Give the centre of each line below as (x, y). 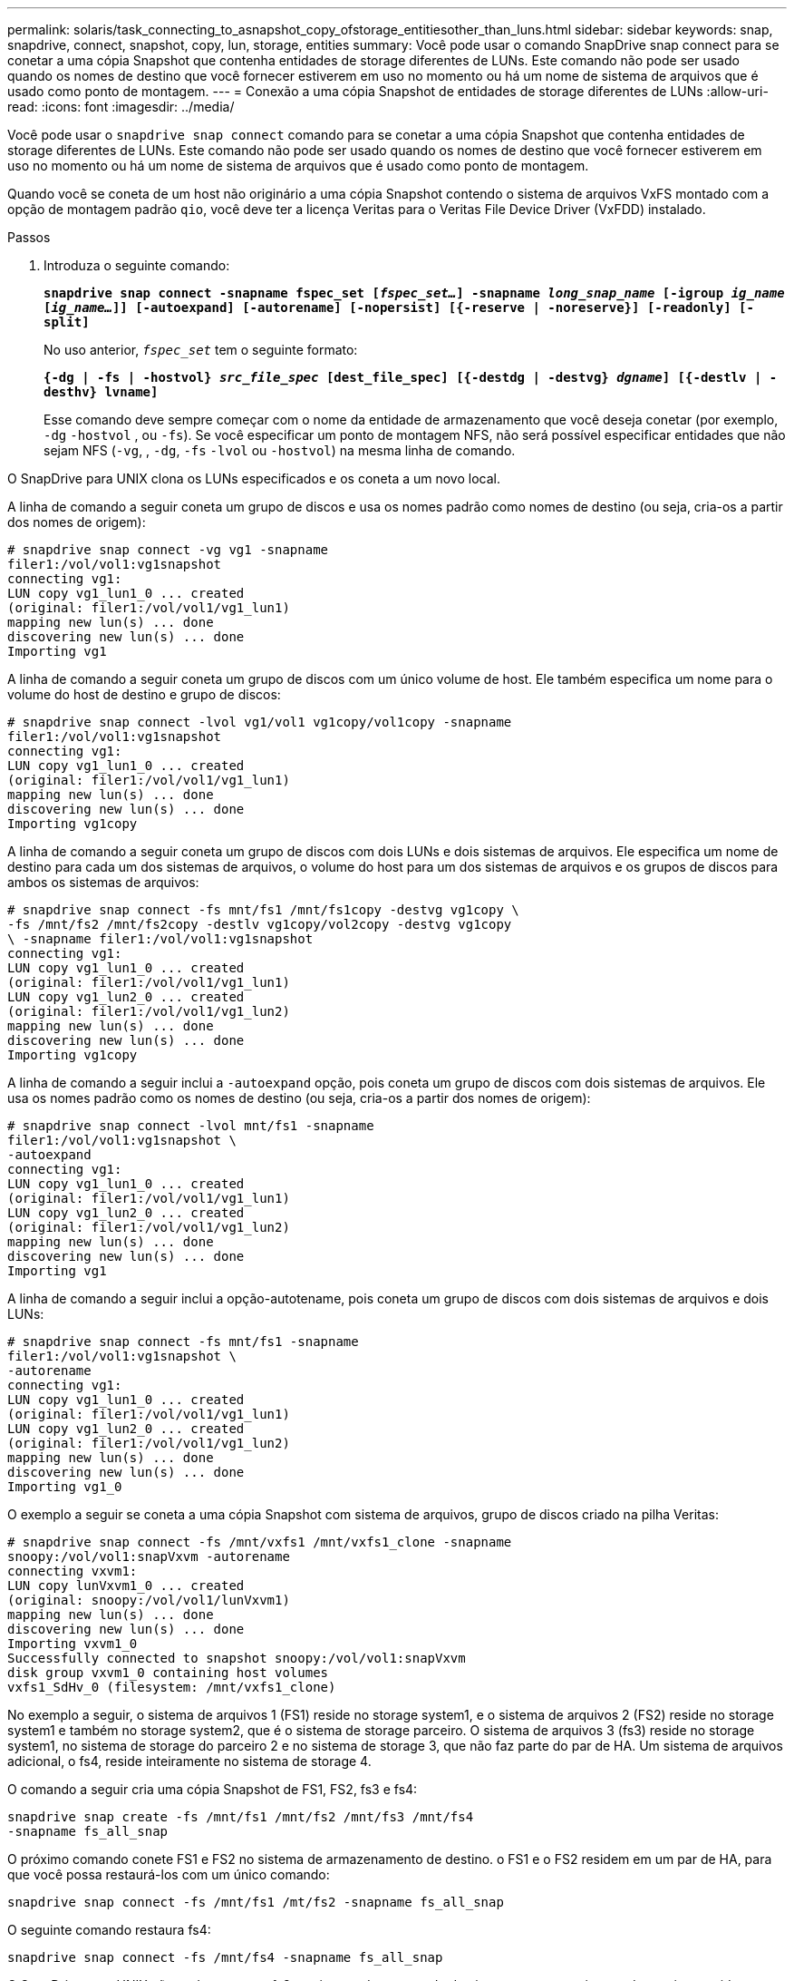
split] (67, 322)
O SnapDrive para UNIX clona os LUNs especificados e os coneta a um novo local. (254, 478)
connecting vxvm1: (73, 1571)
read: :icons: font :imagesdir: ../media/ (121, 107)
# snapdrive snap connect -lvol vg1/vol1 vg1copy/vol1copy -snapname (260, 722)
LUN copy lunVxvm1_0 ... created (126, 1586)
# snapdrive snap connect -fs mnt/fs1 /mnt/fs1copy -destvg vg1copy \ (263, 910)
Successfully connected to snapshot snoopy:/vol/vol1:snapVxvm (237, 1658)
